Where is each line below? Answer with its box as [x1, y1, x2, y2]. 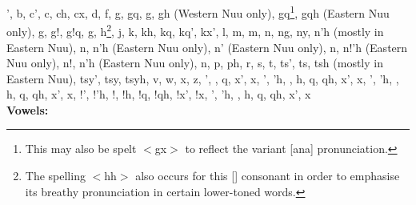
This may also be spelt [25, 140, 137, 157]
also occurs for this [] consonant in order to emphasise [135, 167, 400, 184]
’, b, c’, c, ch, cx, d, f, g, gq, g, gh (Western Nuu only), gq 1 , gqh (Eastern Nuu [6, 2, 390, 21]
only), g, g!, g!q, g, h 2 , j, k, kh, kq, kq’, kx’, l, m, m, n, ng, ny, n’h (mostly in [6, 21, 384, 39]
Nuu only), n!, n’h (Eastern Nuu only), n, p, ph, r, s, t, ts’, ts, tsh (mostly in [6, 54, 383, 71]
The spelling [25, 167, 86, 184]
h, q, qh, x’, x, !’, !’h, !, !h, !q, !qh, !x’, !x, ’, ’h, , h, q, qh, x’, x [6, 86, 311, 102]
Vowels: [6, 101, 49, 118]
